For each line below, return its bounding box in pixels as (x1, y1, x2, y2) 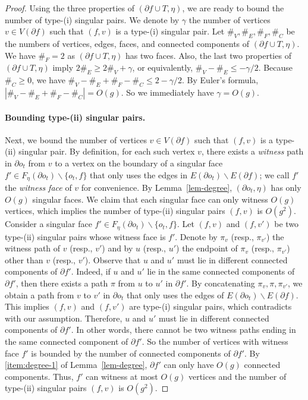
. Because (258, 61, 293, 74)
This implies (5, 300, 49, 313)
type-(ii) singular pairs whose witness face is (5, 230, 166, 242)
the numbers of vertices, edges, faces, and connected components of (5, 37, 250, 49)
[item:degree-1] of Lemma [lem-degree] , (5, 358, 147, 371)
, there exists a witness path (201, 145, 304, 158)
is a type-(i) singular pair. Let (115, 25, 225, 37)
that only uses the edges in (90, 168, 188, 181)
